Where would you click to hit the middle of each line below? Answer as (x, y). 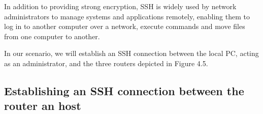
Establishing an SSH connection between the (124, 90)
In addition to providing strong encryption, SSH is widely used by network (120, 6)
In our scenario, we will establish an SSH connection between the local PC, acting (131, 53)
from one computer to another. (52, 36)
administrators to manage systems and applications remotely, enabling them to (127, 16)
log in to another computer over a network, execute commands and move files (125, 26)
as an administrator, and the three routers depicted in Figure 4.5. (106, 63)
